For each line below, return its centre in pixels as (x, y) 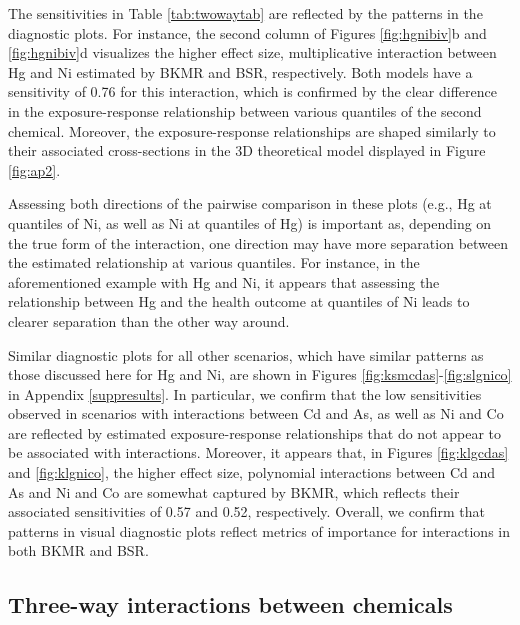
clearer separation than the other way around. (149, 320)
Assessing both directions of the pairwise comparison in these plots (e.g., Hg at (250, 203)
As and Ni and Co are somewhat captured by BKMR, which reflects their (234, 491)
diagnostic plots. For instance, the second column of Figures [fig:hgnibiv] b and (247, 32)
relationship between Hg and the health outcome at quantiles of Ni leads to (239, 301)
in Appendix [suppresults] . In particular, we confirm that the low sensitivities (245, 393)
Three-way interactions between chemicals (230, 604)
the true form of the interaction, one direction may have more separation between (258, 242)
